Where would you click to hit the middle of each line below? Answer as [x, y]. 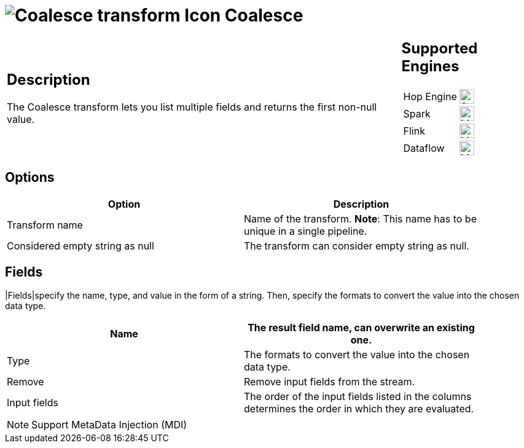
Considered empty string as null [80, 246]
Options [30, 178]
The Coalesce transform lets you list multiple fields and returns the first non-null [192, 107]
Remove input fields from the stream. [330, 382]
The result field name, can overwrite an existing [361, 328]
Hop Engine [430, 96]
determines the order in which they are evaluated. [359, 409]
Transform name [45, 225]
